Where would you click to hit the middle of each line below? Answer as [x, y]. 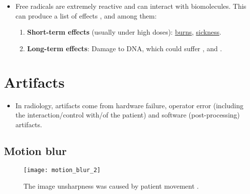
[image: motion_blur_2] [62, 170]
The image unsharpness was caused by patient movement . [111, 186]
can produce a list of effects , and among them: [86, 15]
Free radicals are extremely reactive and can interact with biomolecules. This [131, 6]
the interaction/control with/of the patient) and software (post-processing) [128, 115]
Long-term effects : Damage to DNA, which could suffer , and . [125, 48]
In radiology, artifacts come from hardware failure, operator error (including [129, 105]
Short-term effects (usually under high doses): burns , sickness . [124, 32]
